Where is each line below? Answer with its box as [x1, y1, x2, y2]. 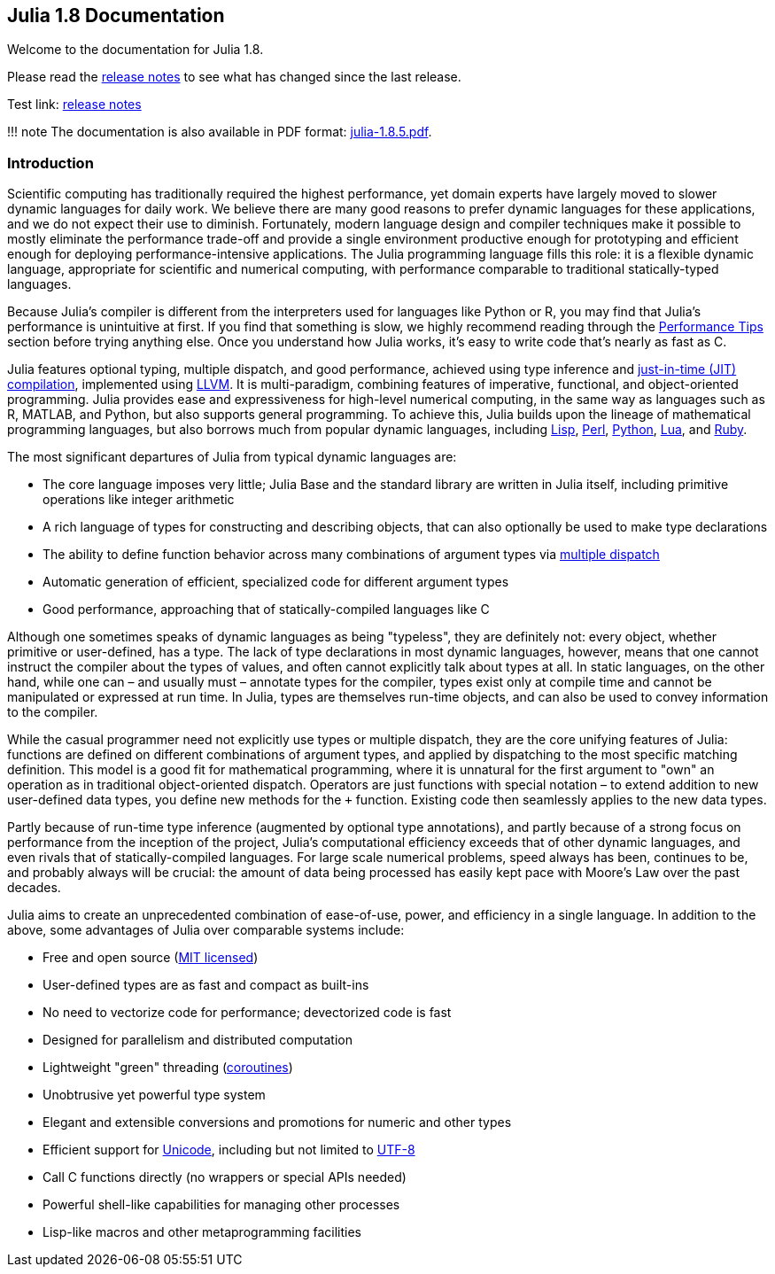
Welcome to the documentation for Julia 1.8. [7, 42, 264, 58]
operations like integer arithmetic [43, 492, 235, 508]
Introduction [7, 153, 94, 172]
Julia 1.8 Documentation [7, 4, 225, 27]
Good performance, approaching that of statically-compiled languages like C [43, 602, 490, 618]
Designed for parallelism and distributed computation [43, 1032, 353, 1048]
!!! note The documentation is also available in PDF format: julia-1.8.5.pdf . [7, 124, 432, 140]
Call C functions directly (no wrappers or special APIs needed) [43, 1169, 407, 1185]
